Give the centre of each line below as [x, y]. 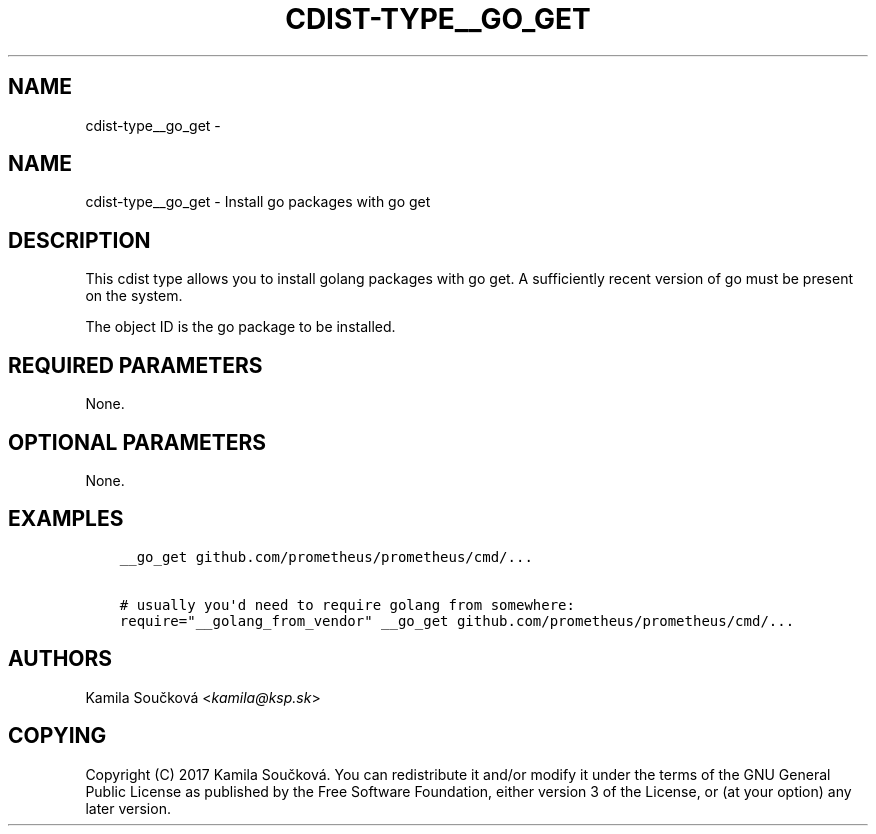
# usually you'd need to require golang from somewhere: [347, 604]
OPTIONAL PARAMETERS [137, 442]
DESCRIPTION [79, 240]
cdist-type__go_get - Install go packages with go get [258, 202]
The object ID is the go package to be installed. [240, 327]
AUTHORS [60, 659]
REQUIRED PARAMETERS [135, 365]
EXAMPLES [66, 519]
